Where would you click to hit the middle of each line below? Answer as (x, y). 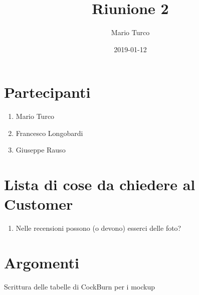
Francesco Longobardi (49, 133)
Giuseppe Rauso (41, 150)
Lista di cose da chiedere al (100, 184)
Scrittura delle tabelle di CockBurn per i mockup (79, 287)
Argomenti (42, 263)
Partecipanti (47, 92)
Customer (39, 204)
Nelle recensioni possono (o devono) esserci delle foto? (98, 228)
